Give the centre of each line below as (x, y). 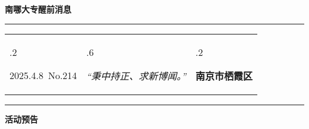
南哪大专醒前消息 (38, 9)
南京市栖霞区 (224, 75)
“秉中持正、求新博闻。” (136, 75)
